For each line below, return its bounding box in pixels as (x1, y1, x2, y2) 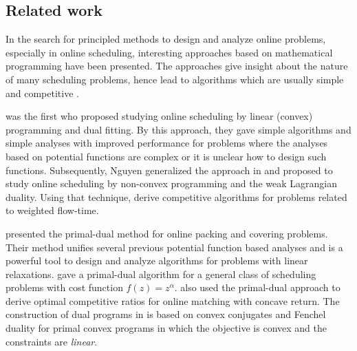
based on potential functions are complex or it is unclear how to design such (6, 149, 327, 163)
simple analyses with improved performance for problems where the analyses (6, 136, 328, 150)
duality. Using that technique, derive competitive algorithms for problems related (6, 189, 347, 204)
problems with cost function (6, 280, 123, 295)
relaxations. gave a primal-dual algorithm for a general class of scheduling (6, 266, 316, 281)
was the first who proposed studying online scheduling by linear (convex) (6, 109, 313, 123)
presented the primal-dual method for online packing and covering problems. (6, 226, 328, 240)
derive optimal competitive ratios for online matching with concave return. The (6, 293, 340, 308)
